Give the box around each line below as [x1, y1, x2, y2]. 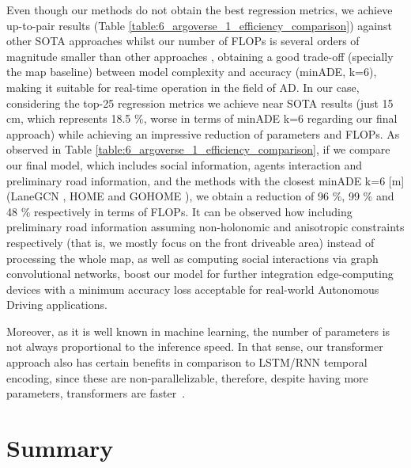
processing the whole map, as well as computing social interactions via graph [6, 249, 379, 266]
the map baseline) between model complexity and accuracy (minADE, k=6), [6, 63, 377, 80]
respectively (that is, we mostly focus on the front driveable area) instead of [6, 234, 375, 250]
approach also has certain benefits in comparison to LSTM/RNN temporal [6, 354, 368, 371]
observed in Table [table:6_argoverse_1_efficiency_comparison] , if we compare [6, 141, 390, 158]
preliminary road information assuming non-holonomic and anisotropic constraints [6, 219, 405, 235]
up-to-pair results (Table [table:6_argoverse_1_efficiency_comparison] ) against [6, 17, 392, 33]
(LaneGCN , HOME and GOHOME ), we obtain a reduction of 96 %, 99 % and [6, 188, 394, 204]
